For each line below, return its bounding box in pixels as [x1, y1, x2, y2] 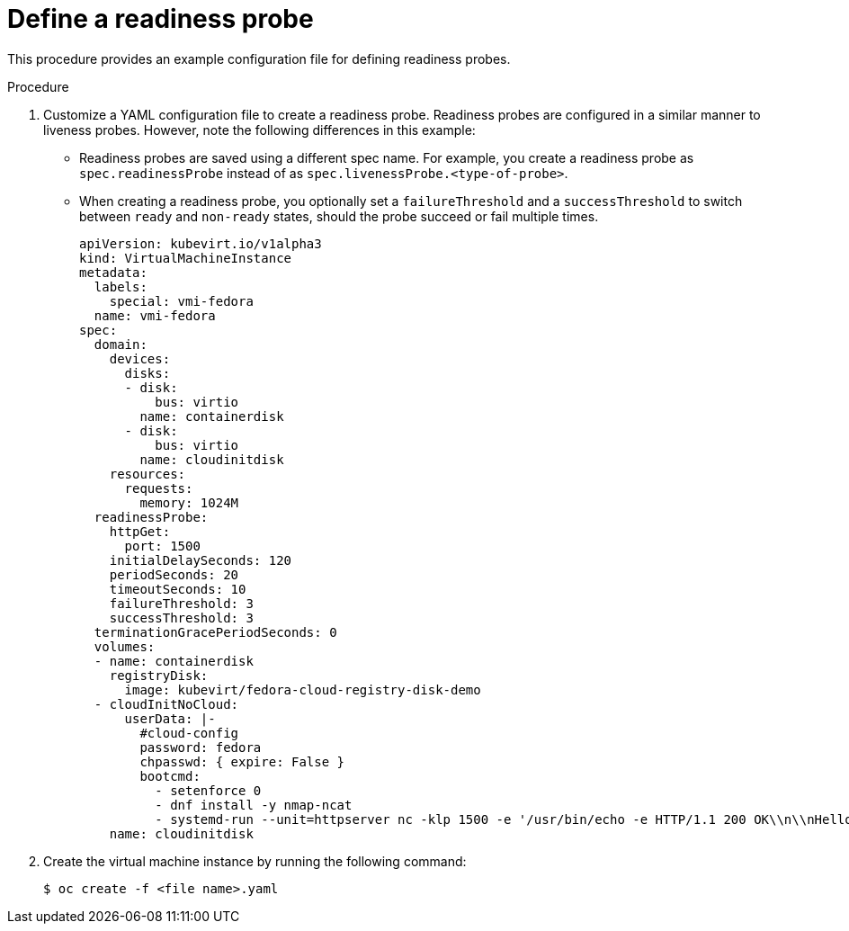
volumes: [94, 639, 156, 654]
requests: [124, 480, 193, 496]
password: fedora [139, 739, 262, 755]
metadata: [79, 264, 147, 280]
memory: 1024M [139, 495, 239, 510]
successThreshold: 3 [109, 610, 254, 625]
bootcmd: [139, 768, 201, 783]
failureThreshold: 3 [109, 595, 254, 611]
